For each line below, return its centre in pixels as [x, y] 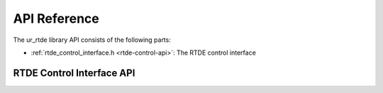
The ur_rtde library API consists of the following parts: [92, 40]
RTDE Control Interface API [74, 73]
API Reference [56, 18]
